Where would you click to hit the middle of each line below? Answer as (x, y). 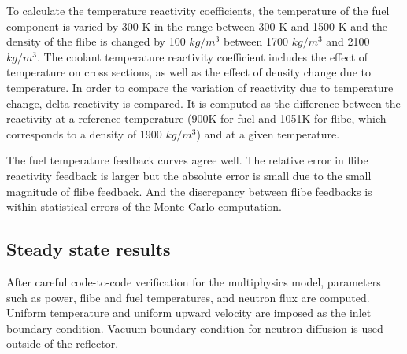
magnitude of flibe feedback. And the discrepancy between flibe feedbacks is (189, 191)
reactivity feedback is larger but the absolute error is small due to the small (189, 175)
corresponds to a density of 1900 (84, 133)
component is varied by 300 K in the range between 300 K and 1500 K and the (197, 26)
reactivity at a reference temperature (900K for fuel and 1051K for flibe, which (196, 118)
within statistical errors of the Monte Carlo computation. (144, 206)
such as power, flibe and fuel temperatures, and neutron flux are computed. (188, 297)
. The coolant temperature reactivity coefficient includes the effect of (202, 56)
